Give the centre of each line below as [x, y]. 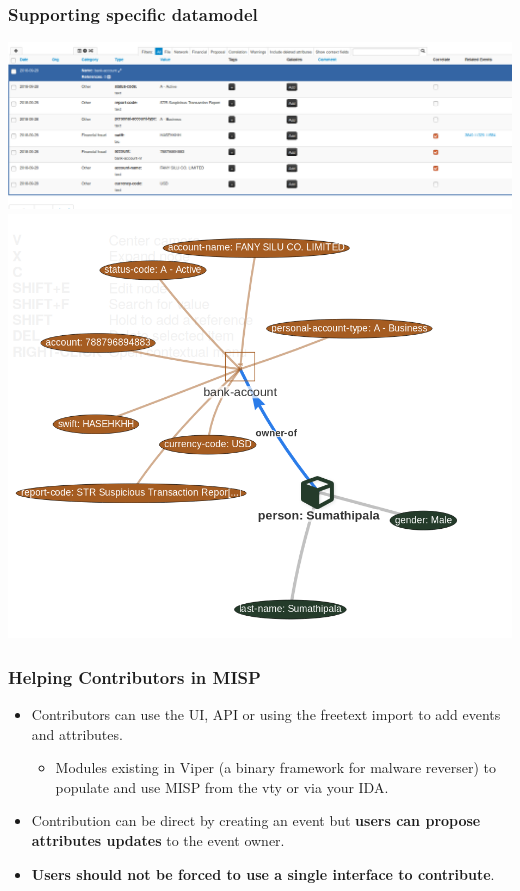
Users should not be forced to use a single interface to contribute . [263, 873]
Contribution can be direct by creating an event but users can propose [256, 820]
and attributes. [77, 733]
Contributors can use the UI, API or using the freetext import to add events [266, 714]
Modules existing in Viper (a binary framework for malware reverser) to [276, 767]
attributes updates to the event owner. [158, 839]
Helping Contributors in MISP [134, 676]
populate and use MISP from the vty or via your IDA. [222, 786]
